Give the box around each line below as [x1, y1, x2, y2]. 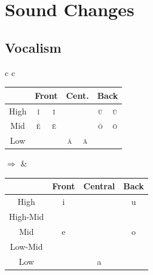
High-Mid [9, 210, 44, 223]
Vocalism [5, 38, 62, 56]
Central [83, 180, 115, 192]
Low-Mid [10, 240, 43, 252]
